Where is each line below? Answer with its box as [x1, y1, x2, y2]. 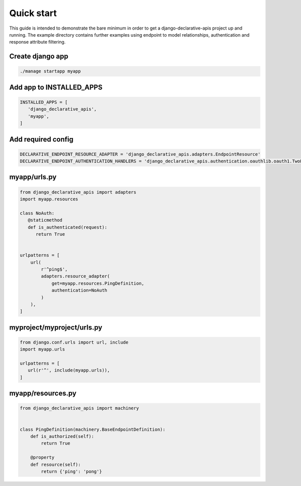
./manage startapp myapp [20, 68, 81, 74]
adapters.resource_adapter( [41, 273, 110, 279]
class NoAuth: [20, 210, 55, 216]
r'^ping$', [41, 266, 68, 272]
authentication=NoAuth [51, 287, 107, 293]
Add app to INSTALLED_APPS [9, 83, 103, 91]
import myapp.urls [20, 347, 65, 352]
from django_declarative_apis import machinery [20, 405, 139, 411]
